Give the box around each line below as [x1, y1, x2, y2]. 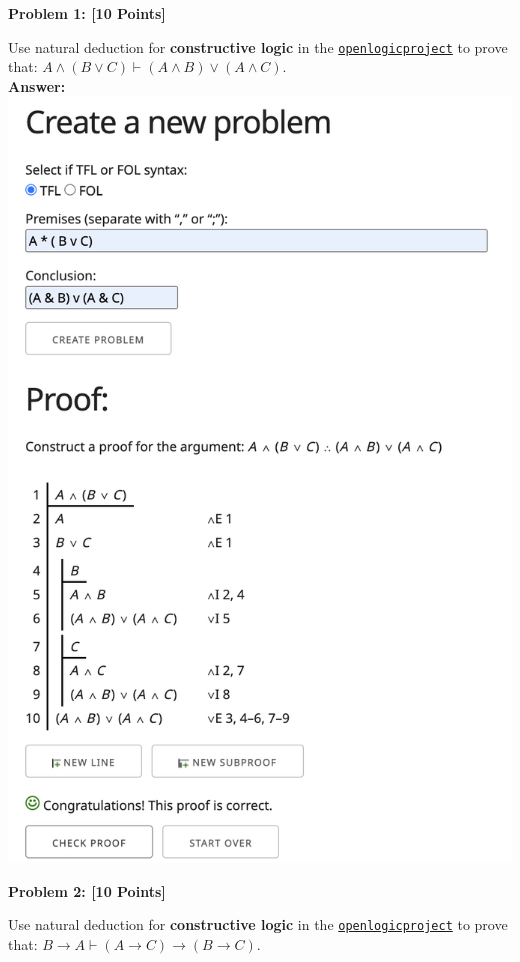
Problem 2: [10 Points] [8, 880, 166, 901]
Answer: [8, 75, 66, 96]
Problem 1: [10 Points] [8, 3, 166, 23]
